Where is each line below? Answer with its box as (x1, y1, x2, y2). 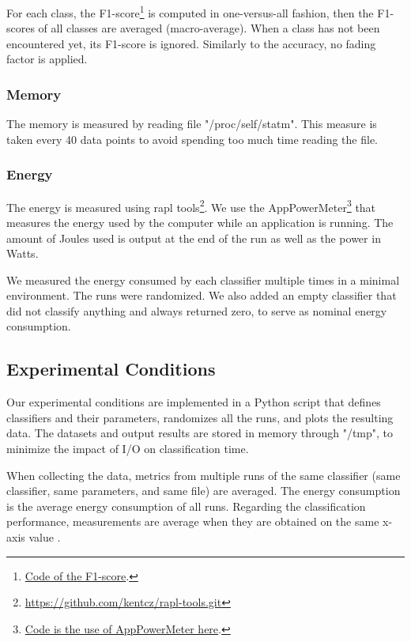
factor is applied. (6, 51, 88, 67)
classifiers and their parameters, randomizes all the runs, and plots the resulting (6, 409, 394, 425)
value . (28, 529, 61, 546)
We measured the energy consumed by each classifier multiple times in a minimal (6, 271, 400, 288)
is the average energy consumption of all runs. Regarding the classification (6, 497, 366, 514)
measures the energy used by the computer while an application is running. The (6, 213, 394, 230)
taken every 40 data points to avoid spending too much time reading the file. (6, 130, 379, 147)
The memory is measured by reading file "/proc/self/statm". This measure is (6, 115, 377, 132)
